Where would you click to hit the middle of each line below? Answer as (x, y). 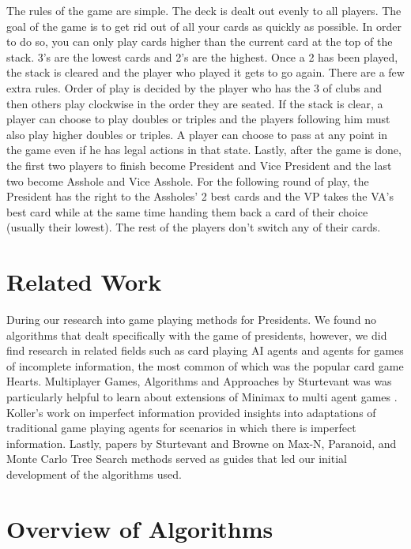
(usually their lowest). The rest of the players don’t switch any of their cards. (194, 227)
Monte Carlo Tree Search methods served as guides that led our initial (177, 459)
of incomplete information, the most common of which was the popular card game (205, 365)
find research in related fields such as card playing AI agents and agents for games (205, 350)
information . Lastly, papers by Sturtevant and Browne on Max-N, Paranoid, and (202, 443)
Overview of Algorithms (140, 528)
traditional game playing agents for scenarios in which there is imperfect (181, 428)
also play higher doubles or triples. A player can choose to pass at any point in (197, 134)
